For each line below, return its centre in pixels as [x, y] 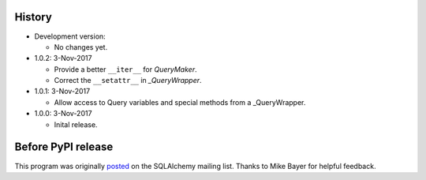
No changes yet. [81, 47]
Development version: [70, 36]
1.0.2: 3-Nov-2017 [63, 58]
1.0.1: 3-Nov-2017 [62, 92]
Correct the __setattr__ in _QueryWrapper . [128, 81]
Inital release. [76, 124]
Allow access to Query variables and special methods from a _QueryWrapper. [180, 102]
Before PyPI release [64, 147]
